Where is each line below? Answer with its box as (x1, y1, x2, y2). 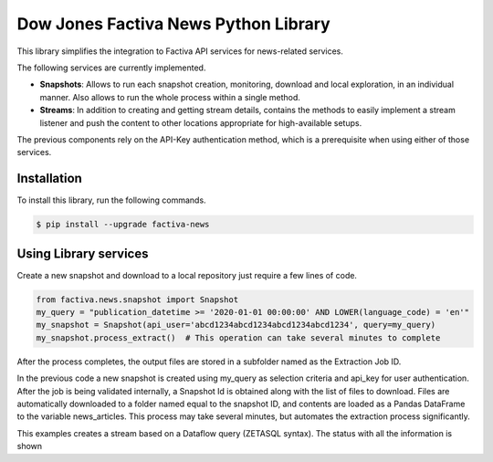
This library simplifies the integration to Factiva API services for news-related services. (16, 46, 344, 57)
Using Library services (16, 246, 149, 261)
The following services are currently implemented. (16, 62, 206, 73)
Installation (16, 171, 82, 186)
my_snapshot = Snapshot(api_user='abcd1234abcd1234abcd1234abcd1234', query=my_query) (36, 320, 436, 331)
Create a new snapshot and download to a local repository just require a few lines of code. (16, 269, 358, 280)
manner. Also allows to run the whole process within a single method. (39, 91, 301, 102)
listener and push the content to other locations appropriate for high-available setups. (39, 117, 362, 128)
